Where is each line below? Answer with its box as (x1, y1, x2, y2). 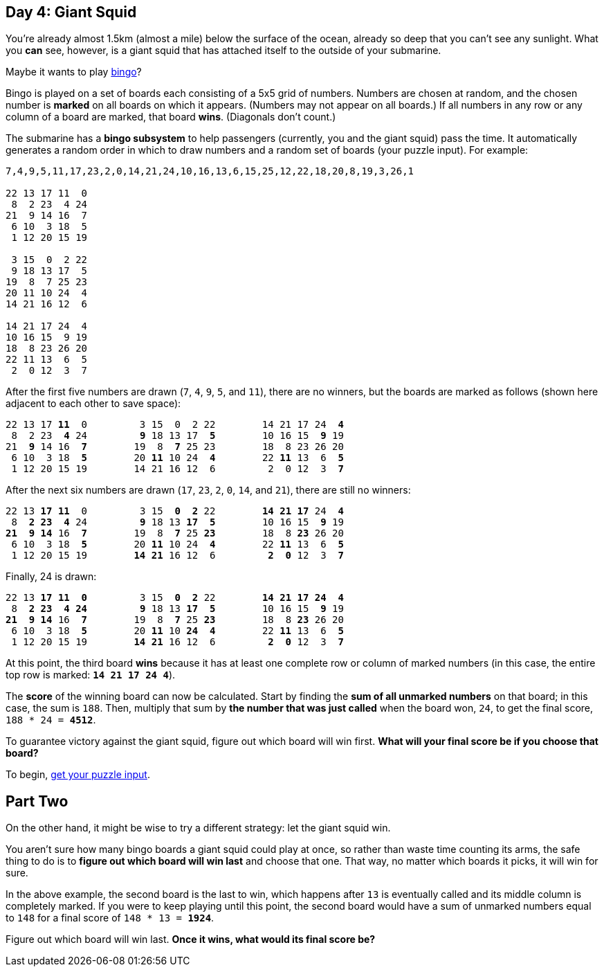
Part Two (6, 792, 68, 810)
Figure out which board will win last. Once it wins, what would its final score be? (6, 933, 376, 946)
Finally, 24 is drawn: (6, 570, 97, 583)
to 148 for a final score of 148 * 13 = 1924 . (6, 912, 214, 924)
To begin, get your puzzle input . (6, 768, 150, 781)
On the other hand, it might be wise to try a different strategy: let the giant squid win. (6, 822, 391, 834)
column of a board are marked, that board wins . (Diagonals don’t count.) (6, 111, 336, 123)
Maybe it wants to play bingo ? (6, 66, 142, 78)
